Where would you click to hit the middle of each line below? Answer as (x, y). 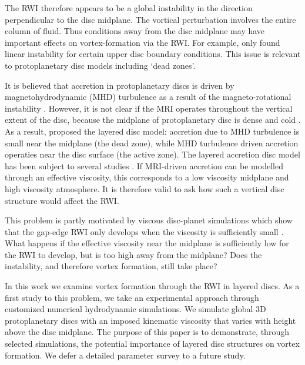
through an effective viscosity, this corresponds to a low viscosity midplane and (147, 177)
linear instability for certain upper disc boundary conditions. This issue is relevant (153, 54)
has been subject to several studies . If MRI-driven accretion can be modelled (144, 165)
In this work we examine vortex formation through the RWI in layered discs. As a (152, 286)
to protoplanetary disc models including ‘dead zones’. (100, 65)
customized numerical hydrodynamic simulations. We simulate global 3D (135, 309)
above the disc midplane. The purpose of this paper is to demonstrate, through (147, 332)
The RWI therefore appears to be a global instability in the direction (129, 8)
